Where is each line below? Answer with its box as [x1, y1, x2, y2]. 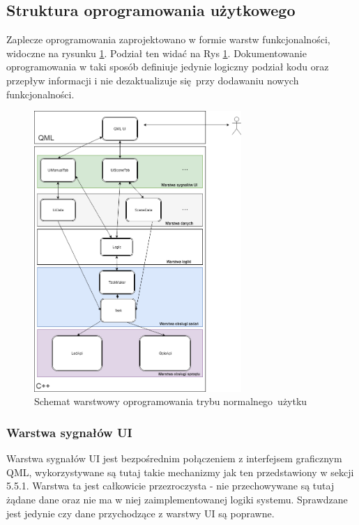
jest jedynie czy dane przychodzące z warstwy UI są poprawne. [6, 505, 275, 520]
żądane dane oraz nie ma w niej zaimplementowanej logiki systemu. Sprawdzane [6, 492, 348, 506]
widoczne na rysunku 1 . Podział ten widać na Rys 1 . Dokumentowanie [6, 45, 307, 60]
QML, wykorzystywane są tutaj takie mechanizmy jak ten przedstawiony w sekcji [6, 464, 354, 479]
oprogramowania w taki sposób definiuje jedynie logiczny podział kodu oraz [6, 59, 329, 74]
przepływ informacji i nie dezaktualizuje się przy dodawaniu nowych [6, 73, 299, 87]
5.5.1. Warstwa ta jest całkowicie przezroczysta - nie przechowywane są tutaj [6, 478, 335, 493]
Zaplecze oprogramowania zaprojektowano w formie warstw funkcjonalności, [6, 32, 330, 47]
